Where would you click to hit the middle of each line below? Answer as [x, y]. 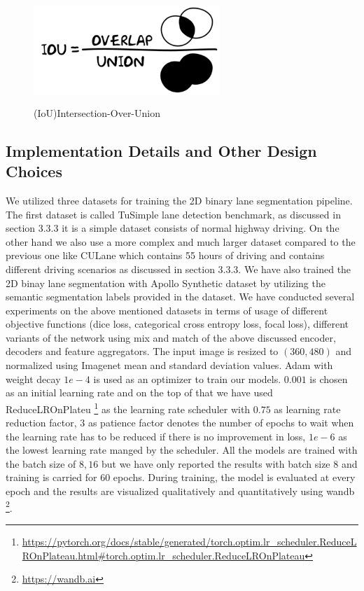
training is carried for [51, 477]
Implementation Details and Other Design [161, 150]
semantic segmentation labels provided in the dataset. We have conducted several [180, 297]
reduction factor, [41, 423]
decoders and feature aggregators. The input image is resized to [142, 351]
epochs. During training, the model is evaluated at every [234, 477]
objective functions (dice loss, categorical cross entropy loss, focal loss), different [177, 324]
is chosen [329, 378]
